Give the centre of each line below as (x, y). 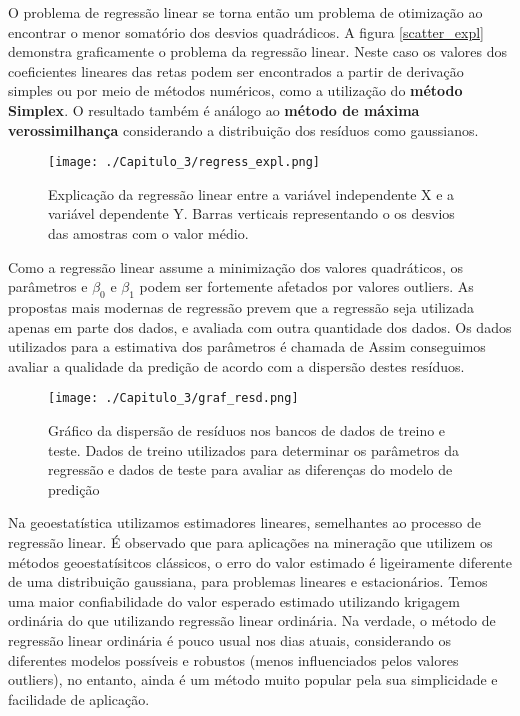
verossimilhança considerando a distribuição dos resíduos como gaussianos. (243, 129)
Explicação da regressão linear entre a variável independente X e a (251, 193)
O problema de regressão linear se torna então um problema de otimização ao (245, 12)
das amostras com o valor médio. (148, 233)
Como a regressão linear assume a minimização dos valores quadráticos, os (235, 266)
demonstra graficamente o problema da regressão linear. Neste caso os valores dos (257, 51)
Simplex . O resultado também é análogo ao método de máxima (214, 109)
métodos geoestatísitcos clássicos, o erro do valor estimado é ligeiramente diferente (260, 561)
